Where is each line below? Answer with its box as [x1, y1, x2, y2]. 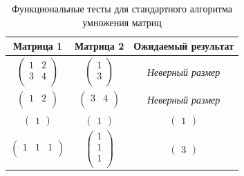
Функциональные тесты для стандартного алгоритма [12, 1, 232, 15]
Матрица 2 [75, 39, 124, 53]
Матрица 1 [12, 39, 63, 53]
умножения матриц [82, 14, 162, 29]
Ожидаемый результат [133, 39, 234, 53]
